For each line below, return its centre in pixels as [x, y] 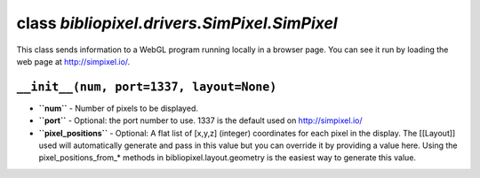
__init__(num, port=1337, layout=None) [147, 87]
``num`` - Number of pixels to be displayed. [119, 108]
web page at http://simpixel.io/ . [73, 61]
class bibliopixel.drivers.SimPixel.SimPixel [177, 23]
